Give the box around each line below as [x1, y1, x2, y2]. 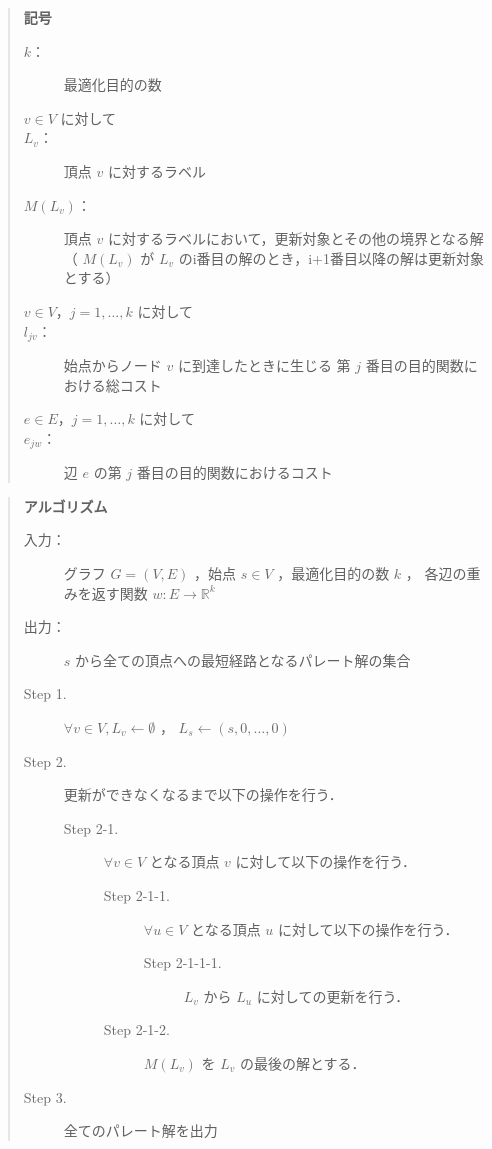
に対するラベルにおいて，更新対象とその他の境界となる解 [107, 228, 484, 249]
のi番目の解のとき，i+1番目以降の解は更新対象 [178, 247, 484, 268]
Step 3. [23, 1086, 67, 1107]
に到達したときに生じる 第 [177, 354, 351, 375]
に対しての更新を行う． [256, 985, 410, 1006]
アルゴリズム [23, 495, 108, 516]
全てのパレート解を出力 [63, 1120, 218, 1141]
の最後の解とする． [240, 1052, 366, 1073]
